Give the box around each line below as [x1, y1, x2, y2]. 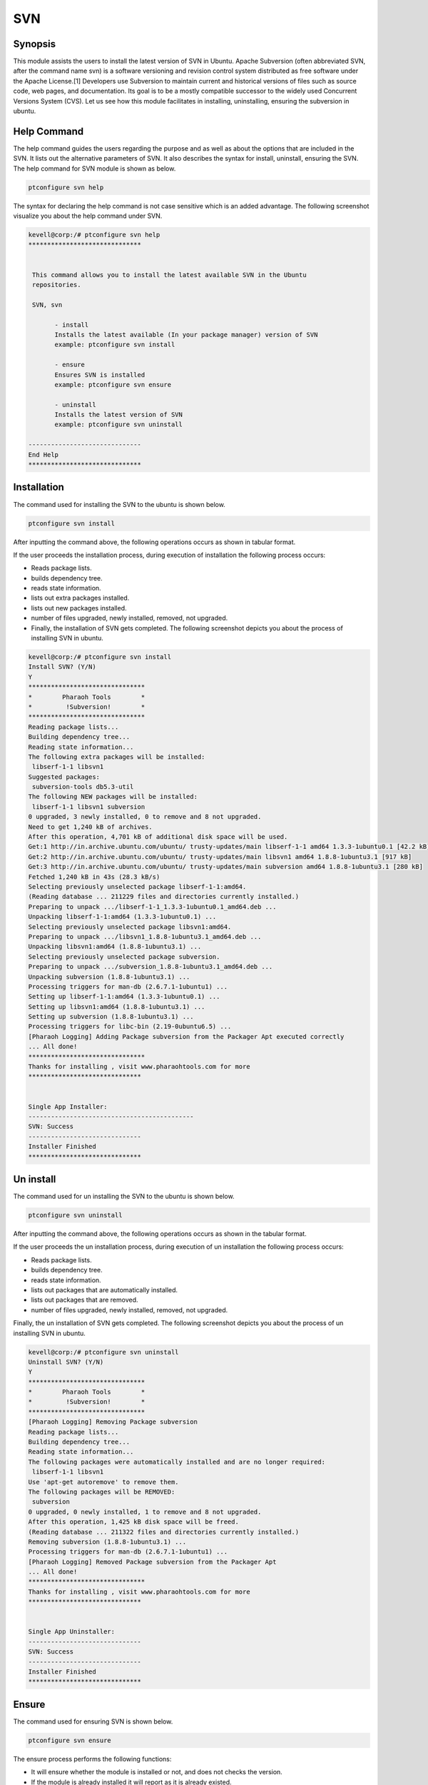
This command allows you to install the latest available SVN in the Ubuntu [32, 271, 307, 278]
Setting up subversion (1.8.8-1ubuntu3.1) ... [28, 1012, 194, 1021]
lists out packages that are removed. [31, 1296, 138, 1304]
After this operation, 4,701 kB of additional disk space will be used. [28, 833, 288, 841]
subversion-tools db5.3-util [32, 783, 134, 791]
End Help [28, 451, 59, 458]
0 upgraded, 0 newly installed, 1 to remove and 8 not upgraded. [28, 1507, 262, 1516]
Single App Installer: [28, 1102, 108, 1110]
